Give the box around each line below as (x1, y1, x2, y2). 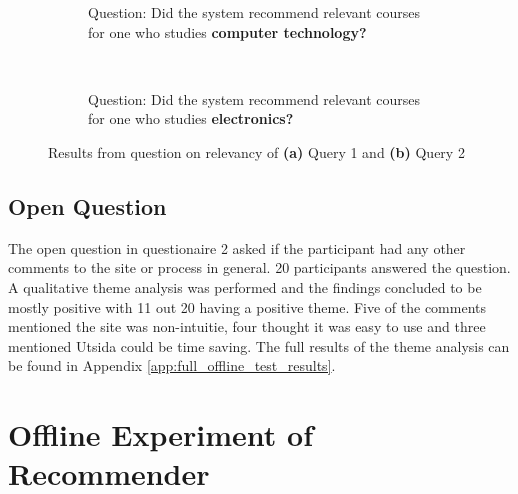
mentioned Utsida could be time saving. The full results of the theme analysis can (8, 335, 510, 356)
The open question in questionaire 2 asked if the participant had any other (8, 237, 466, 258)
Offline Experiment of (8, 414, 313, 455)
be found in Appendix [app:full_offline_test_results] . (8, 355, 336, 376)
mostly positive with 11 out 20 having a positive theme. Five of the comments (8, 296, 487, 317)
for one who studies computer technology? (88, 21, 367, 42)
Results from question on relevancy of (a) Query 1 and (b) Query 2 (48, 141, 465, 162)
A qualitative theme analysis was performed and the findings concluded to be (8, 276, 482, 297)
